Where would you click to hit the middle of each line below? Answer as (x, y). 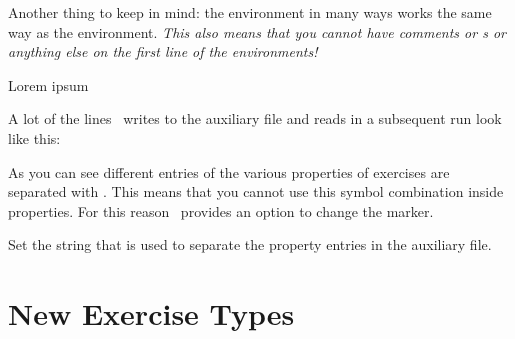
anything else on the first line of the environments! (163, 51)
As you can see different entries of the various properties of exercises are (229, 171)
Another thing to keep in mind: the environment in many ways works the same (250, 12)
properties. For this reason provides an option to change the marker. (221, 210)
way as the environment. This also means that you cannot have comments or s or (257, 31)
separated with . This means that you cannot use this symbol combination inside (256, 191)
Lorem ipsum (48, 84)
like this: (34, 137)
